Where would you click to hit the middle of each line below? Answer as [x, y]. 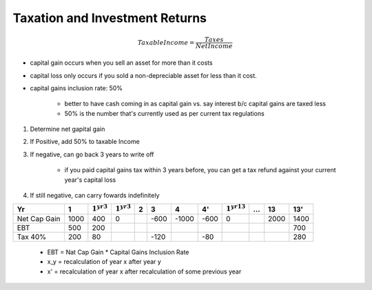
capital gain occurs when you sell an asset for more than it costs [121, 63]
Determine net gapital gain [68, 129]
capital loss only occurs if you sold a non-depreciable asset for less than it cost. [144, 75]
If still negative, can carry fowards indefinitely [95, 196]
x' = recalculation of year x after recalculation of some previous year [144, 271]
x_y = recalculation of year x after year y [104, 262]
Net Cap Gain [39, 218]
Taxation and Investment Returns [110, 18]
